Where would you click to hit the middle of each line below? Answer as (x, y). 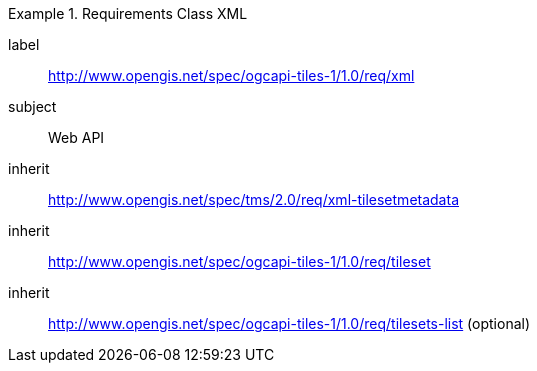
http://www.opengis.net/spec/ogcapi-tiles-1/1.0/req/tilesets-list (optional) (289, 323)
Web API (76, 137)
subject (32, 106)
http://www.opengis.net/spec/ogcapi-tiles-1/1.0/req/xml (231, 75)
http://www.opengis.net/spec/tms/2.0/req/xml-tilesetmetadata (253, 199)
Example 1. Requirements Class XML (128, 13)
